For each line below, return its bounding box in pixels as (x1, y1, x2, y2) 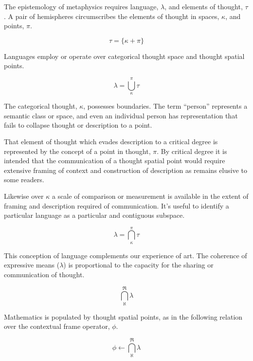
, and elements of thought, (164, 1, 243, 11)
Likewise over (4, 190, 44, 201)
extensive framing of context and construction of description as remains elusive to (4, 165, 247, 175)
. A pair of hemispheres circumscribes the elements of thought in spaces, (4, 11, 219, 21)
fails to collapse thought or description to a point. (4, 120, 152, 130)
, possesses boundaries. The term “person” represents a (83, 101, 248, 111)
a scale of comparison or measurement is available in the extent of (52, 190, 249, 201)
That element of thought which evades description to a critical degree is (4, 136, 218, 146)
